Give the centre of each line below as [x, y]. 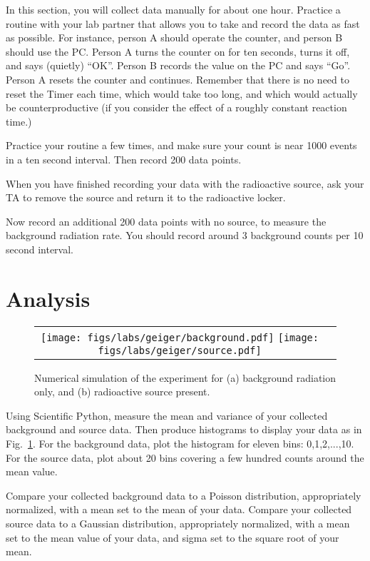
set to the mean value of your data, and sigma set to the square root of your [173, 537]
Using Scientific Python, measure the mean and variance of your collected [167, 415]
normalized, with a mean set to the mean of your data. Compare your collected [179, 509]
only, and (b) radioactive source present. [122, 391]
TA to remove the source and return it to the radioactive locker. [146, 197]
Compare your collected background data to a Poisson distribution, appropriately [184, 495]
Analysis [48, 298]
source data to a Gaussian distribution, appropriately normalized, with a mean [178, 523]
